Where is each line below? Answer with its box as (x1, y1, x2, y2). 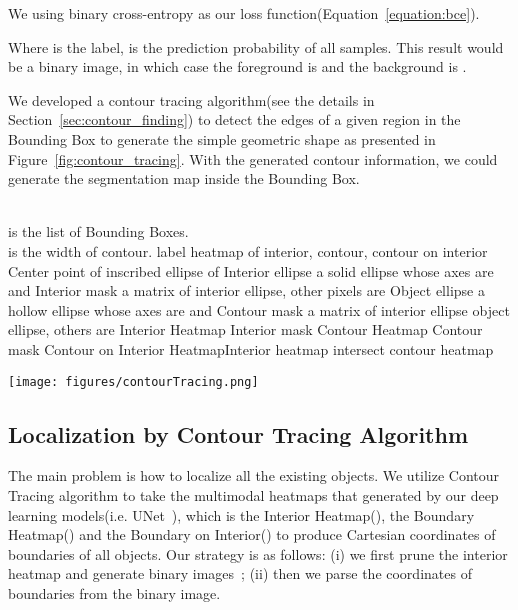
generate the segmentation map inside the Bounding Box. (8, 168, 360, 189)
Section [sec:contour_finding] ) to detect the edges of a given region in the (8, 109, 461, 130)
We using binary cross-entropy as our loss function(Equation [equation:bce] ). (8, 3, 480, 23)
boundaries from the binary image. (8, 582, 221, 603)
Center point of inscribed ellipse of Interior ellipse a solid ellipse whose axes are (8, 260, 494, 281)
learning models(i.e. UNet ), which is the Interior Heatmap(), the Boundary (8, 504, 475, 525)
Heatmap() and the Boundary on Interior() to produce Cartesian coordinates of (8, 524, 496, 545)
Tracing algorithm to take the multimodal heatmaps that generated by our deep (8, 484, 499, 505)
